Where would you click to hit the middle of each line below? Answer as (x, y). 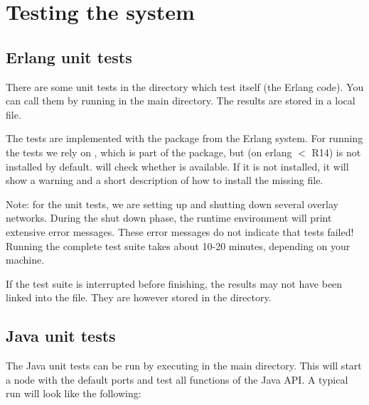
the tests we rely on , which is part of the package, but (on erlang (149, 152)
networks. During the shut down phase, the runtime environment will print (169, 218)
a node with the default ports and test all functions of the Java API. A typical (177, 379)
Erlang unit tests (69, 56)
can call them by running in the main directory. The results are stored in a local (181, 101)
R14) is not (336, 152)
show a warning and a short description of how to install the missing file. (165, 180)
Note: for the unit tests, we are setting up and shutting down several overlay (172, 204)
